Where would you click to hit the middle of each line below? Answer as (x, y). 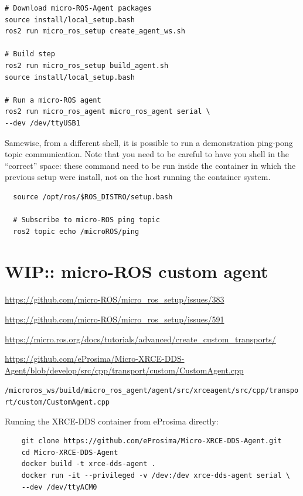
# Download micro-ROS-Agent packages (78, 8)
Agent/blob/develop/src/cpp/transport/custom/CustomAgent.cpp (124, 370)
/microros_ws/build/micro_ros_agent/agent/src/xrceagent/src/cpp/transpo (152, 391)
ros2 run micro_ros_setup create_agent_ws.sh (95, 31)
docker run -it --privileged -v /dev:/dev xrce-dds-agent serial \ (156, 476)
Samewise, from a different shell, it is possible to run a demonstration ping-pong (149, 142)
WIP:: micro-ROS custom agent (137, 271)
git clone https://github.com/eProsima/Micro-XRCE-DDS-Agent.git (151, 441)
